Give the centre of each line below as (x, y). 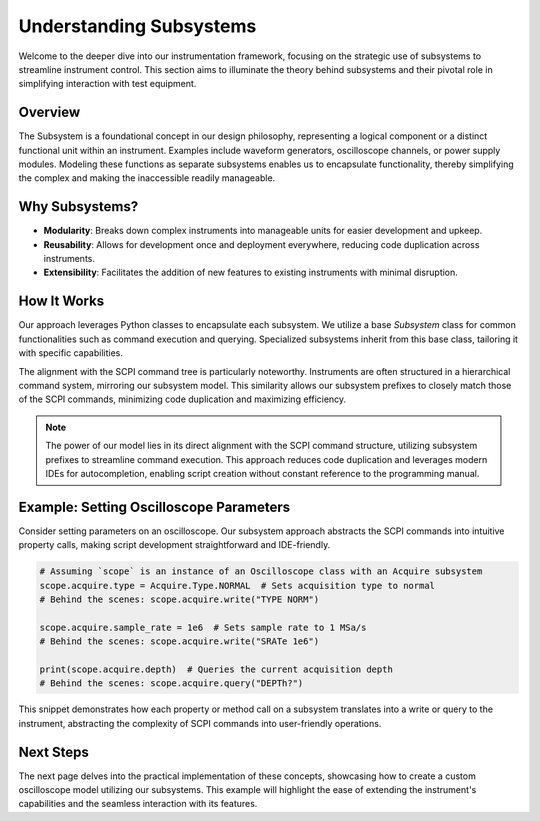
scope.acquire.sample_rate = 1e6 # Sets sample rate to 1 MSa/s (203, 627)
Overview (49, 112)
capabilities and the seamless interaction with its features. (138, 804)
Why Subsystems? (78, 206)
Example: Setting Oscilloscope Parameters (154, 506)
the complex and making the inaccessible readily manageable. (147, 178)
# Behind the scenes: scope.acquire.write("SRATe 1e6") (179, 641)
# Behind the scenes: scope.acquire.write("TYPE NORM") (179, 599)
